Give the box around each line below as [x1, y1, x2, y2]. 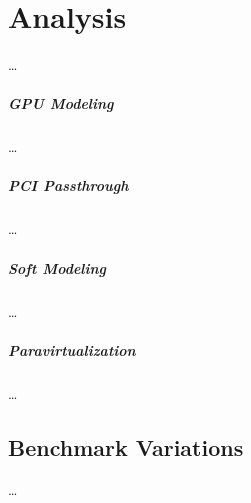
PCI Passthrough [8, 175, 129, 196]
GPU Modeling [8, 93, 114, 114]
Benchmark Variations [8, 431, 244, 462]
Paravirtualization [8, 339, 136, 360]
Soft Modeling [8, 257, 107, 278]
